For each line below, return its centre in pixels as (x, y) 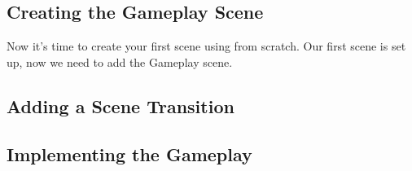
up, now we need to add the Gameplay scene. (120, 61)
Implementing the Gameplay (129, 153)
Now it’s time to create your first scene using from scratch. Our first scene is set (206, 46)
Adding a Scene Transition (121, 105)
